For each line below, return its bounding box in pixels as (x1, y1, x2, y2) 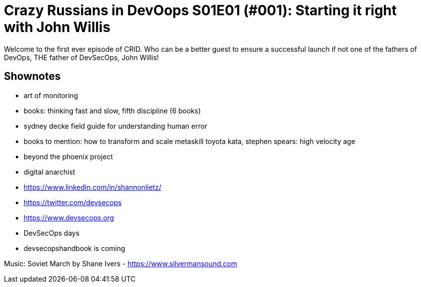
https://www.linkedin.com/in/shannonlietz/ (24, 182, 162, 191)
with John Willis (4, 19, 110, 36)
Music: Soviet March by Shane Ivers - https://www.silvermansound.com (4, 259, 238, 268)
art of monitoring (24, 91, 78, 100)
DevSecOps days (24, 228, 80, 237)
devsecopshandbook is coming (24, 244, 125, 252)
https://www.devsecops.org (24, 213, 114, 222)
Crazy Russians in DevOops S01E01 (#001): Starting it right (4, 2, 397, 19)
